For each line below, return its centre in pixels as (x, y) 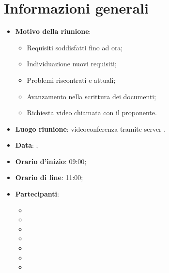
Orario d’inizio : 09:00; (51, 161)
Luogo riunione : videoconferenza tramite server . (91, 129)
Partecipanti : (37, 194)
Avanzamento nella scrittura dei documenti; (92, 96)
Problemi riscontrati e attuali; (71, 80)
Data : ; (27, 145)
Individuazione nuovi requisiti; (72, 64)
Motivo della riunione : (53, 31)
